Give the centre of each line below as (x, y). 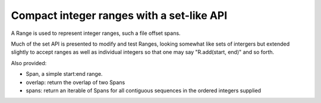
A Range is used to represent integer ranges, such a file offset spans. (96, 33)
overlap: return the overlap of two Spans (75, 82)
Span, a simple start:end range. (64, 74)
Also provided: (29, 63)
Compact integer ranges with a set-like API (119, 15)
